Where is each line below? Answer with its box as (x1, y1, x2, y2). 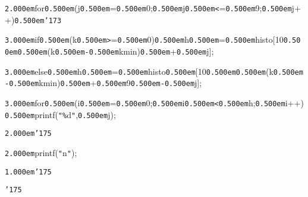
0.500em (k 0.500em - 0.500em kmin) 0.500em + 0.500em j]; (17, 45, 214, 57)
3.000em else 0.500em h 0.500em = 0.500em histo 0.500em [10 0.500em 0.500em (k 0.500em (5, 65, 303, 77)
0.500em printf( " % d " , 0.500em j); (5, 108, 116, 120)
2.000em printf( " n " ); (5, 146, 77, 158)
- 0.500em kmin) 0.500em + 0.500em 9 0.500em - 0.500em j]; (5, 77, 202, 89)
